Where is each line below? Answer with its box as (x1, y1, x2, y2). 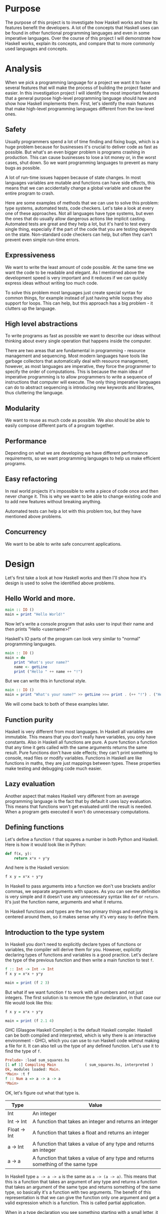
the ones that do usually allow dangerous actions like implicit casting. (5, 215, 146, 221)
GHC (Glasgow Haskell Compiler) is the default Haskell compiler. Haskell (5, 1027, 152, 1033)
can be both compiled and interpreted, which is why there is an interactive (5, 1032, 157, 1038)
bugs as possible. (5, 164, 41, 171)
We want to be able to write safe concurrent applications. (5, 541, 122, 547)
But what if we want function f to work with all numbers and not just (5, 989, 143, 995)
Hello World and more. (5, 594, 76, 602)
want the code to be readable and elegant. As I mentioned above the (5, 269, 145, 275)
